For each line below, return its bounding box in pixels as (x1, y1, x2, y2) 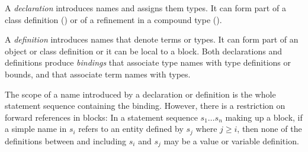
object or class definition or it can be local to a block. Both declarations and (5, 44, 282, 57)
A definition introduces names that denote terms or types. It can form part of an (5, 33, 299, 46)
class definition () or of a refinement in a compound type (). (5, 13, 222, 25)
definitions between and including (5, 134, 127, 147)
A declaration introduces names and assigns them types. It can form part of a (5, 2, 286, 14)
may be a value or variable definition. (163, 134, 299, 147)
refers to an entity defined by (78, 122, 184, 135)
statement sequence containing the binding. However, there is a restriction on (5, 99, 285, 112)
